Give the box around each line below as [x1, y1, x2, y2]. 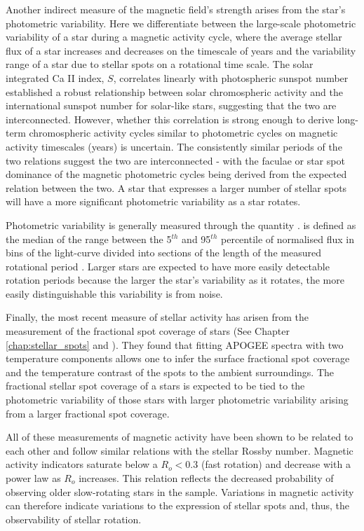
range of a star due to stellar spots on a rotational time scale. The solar [6, 57, 314, 71]
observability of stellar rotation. [6, 511, 142, 526]
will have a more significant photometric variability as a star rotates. [6, 194, 301, 209]
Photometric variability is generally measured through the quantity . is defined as [6, 217, 356, 232]
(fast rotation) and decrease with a [201, 457, 351, 471]
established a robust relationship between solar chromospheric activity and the [6, 84, 343, 99]
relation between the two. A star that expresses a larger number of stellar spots [6, 180, 347, 195]
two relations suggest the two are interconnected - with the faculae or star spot [6, 153, 345, 167]
